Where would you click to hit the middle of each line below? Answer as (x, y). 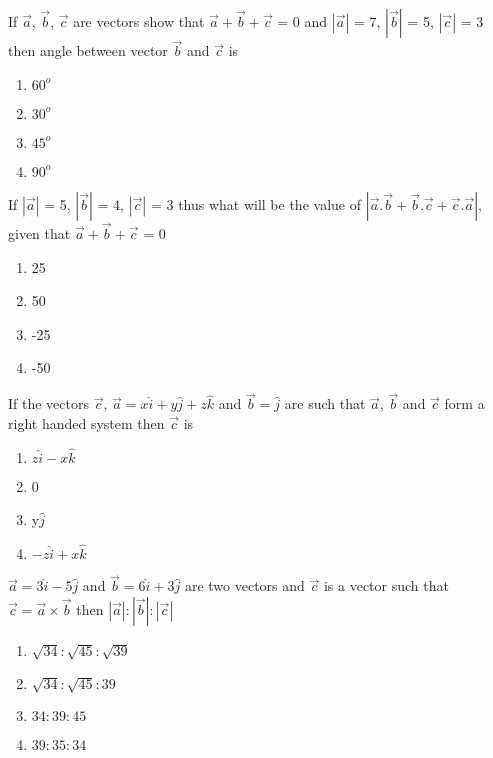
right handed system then (86, 422)
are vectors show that (139, 21)
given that (39, 233)
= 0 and (302, 21)
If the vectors (48, 403)
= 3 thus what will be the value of (255, 203)
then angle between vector (88, 50)
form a (464, 403)
